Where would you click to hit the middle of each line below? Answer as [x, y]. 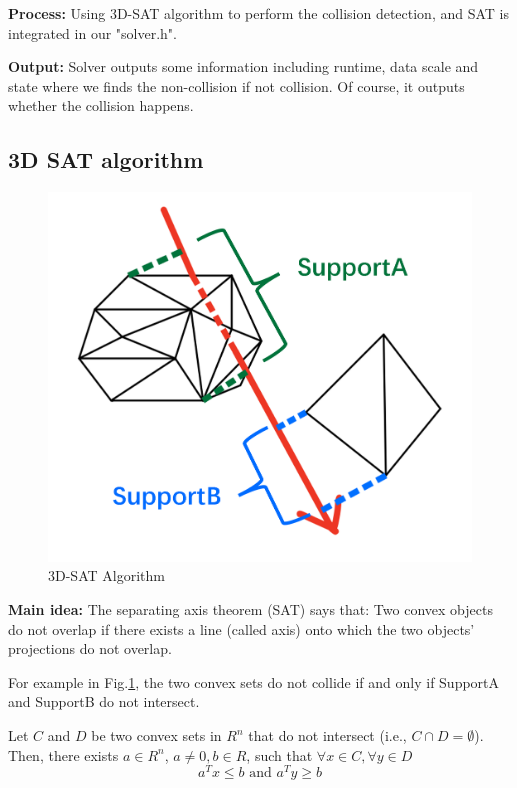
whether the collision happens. [101, 105]
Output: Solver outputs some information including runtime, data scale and [243, 66]
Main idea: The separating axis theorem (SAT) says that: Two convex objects [250, 609]
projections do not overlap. [90, 648]
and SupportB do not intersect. [104, 701]
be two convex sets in [156, 735]
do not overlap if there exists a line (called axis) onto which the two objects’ [241, 628]
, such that [279, 754]
